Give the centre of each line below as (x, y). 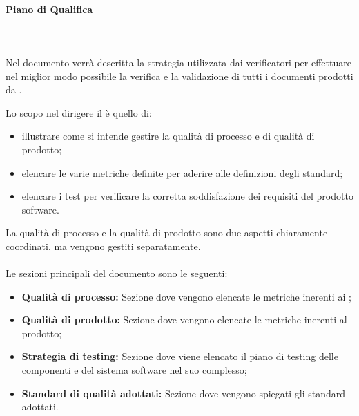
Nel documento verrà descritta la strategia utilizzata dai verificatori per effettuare (178, 62)
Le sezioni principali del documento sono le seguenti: (117, 273)
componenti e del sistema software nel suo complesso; (134, 370)
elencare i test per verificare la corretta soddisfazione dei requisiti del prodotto (187, 196)
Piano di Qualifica (49, 9)
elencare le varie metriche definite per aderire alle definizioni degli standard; (182, 172)
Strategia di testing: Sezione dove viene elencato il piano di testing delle (180, 356)
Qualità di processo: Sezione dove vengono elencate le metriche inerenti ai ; (186, 296)
